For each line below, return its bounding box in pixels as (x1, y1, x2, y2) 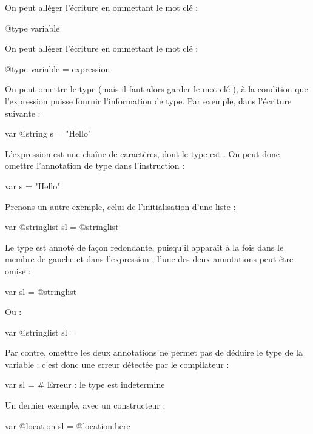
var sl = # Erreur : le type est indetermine (5, 378, 165, 391)
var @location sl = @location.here (5, 419, 130, 432)
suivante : (5, 106, 41, 119)
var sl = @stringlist (5, 285, 77, 297)
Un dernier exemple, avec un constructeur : (5, 399, 166, 412)
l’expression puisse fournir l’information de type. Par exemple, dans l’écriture (5, 94, 292, 107)
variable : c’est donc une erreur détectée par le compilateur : (5, 358, 229, 370)
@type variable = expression (5, 62, 110, 75)
